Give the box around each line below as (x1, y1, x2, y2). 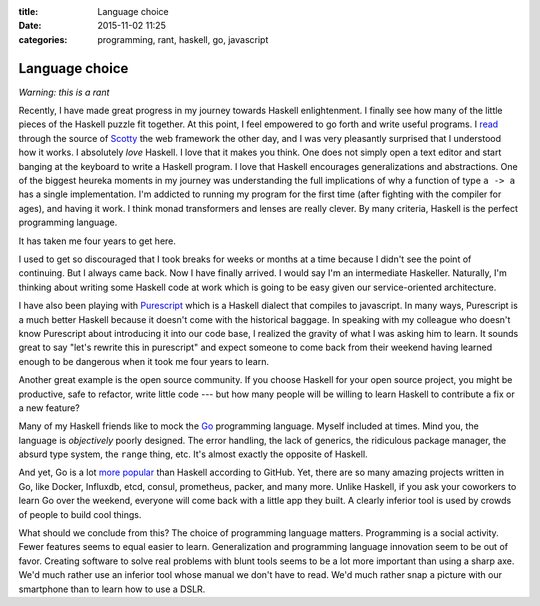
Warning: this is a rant (18, 86, 110, 98)
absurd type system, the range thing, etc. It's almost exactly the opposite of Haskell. (18, 448, 369, 460)
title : (18, 6, 39, 17)
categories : (18, 33, 68, 45)
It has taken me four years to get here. (18, 235, 177, 247)
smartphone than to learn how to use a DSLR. (18, 583, 206, 595)
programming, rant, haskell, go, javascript (97, 33, 269, 45)
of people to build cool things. (18, 508, 142, 520)
